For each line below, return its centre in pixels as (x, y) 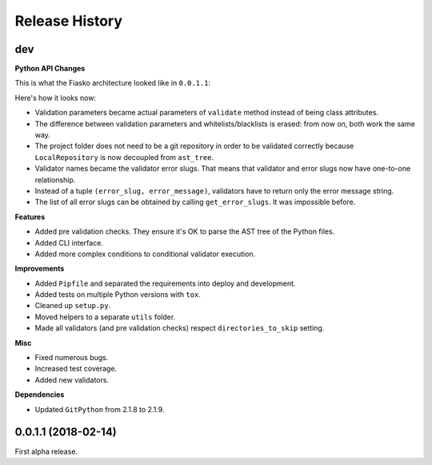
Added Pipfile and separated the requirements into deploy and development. (165, 283)
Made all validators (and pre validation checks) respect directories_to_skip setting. (180, 328)
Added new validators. (72, 379)
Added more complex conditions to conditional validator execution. (145, 254)
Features (30, 217)
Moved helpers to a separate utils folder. (105, 317)
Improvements (40, 269)
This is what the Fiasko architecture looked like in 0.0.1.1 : (113, 83)
